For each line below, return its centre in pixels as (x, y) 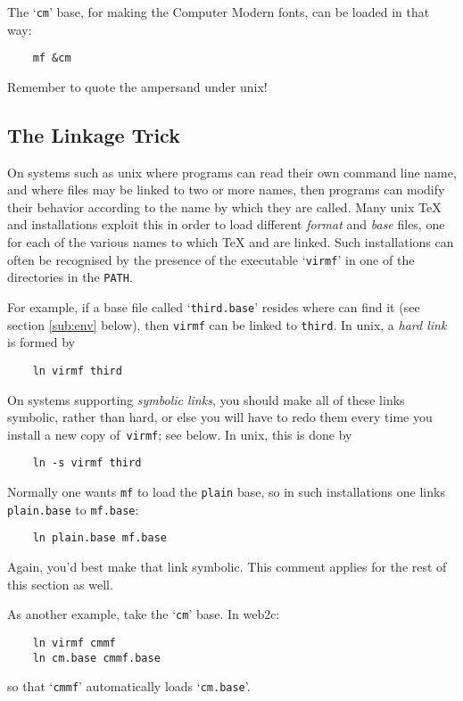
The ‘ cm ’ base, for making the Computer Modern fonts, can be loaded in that (219, 12)
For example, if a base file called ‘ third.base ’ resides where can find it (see (214, 306)
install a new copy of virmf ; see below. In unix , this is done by (180, 434)
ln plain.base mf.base (99, 538)
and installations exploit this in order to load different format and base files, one (226, 224)
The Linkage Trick (94, 134)
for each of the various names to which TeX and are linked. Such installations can (231, 242)
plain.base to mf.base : (73, 509)
